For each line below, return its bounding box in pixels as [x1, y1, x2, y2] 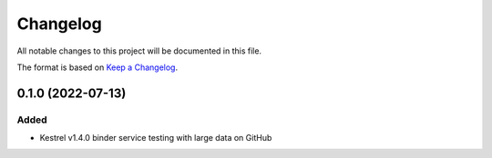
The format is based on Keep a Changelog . [16, 62, 178, 73]
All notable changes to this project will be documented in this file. [16, 45, 262, 56]
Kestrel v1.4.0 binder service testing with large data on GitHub [39, 133, 272, 143]
